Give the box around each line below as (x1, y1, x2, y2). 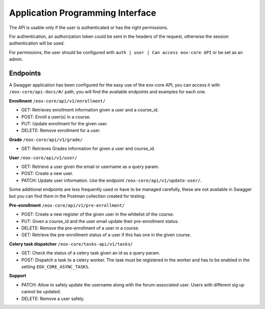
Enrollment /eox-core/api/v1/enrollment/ (9, 98, 106, 104)
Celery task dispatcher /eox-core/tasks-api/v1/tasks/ (9, 241, 133, 247)
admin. (9, 56, 23, 62)
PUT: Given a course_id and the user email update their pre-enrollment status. (21, 218, 179, 224)
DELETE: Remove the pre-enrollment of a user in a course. (21, 225, 139, 231)
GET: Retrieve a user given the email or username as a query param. (21, 164, 159, 169)
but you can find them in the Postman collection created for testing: (9, 193, 146, 199)
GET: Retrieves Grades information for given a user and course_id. (21, 145, 156, 152)
